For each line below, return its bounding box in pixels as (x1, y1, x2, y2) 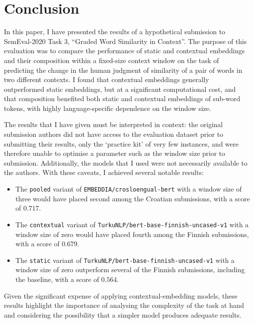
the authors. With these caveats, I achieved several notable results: (4, 167, 204, 177)
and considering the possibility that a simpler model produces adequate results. (4, 309, 242, 320)
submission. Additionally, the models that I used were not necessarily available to (4, 157, 248, 168)
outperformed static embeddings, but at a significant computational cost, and (4, 84, 236, 94)
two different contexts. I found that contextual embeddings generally (4, 74, 209, 85)
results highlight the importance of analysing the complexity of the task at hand (4, 300, 244, 310)
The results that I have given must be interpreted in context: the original (4, 119, 223, 129)
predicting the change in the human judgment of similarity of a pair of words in (4, 65, 243, 75)
